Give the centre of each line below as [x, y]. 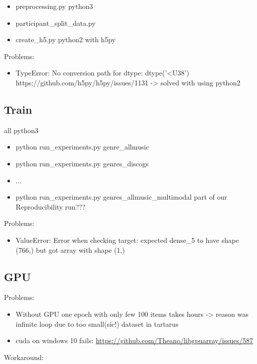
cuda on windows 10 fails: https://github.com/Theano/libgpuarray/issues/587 [134, 340]
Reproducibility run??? [51, 206]
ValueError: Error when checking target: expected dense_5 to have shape [127, 240]
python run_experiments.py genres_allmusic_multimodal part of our [121, 197]
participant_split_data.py [56, 23]
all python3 [21, 130]
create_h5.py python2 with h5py [65, 39]
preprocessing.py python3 [54, 6]
